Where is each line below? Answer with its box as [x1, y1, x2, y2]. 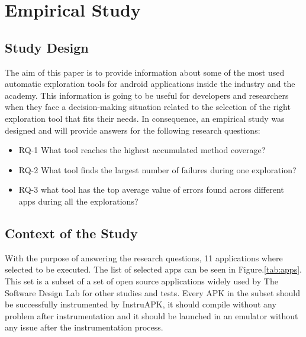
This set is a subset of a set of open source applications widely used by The [5, 274, 278, 287]
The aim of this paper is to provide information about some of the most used [5, 66, 285, 78]
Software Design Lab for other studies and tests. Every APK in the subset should [5, 286, 300, 299]
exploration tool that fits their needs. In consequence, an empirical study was [5, 112, 285, 124]
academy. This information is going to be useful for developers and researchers [5, 89, 289, 101]
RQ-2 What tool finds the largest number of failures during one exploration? [18, 163, 297, 176]
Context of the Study [5, 223, 138, 242]
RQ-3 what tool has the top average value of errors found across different [18, 183, 284, 196]
